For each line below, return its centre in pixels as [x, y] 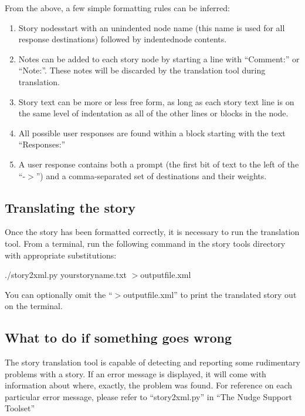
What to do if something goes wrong [118, 338]
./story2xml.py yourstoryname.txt [66, 275]
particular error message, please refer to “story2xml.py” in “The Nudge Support [148, 396]
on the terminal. [34, 306]
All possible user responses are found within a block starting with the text [152, 132]
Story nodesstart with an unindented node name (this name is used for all [152, 27]
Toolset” [20, 408]
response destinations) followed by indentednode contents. [123, 39]
